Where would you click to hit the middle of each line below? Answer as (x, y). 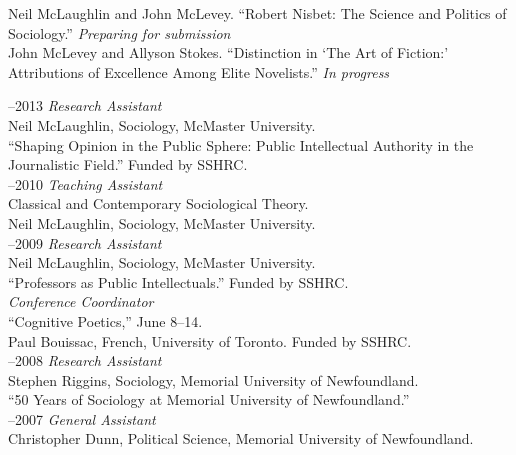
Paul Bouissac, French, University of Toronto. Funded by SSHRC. (210, 340)
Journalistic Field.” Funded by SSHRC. (128, 164)
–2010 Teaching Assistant (85, 183)
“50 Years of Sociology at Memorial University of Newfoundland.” (209, 399)
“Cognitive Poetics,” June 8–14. (105, 320)
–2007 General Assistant (82, 418)
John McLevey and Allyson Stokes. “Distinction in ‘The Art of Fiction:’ (228, 52)
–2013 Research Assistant (85, 105)
